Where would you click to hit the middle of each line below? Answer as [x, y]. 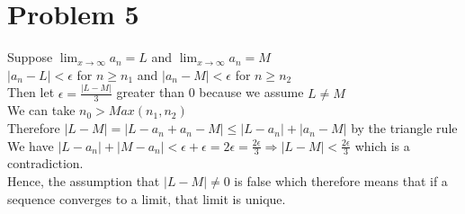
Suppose [30, 57]
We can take [41, 110]
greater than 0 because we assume [210, 92]
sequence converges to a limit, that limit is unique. [147, 198]
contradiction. [45, 163]
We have [31, 145]
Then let [31, 92]
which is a [382, 145]
